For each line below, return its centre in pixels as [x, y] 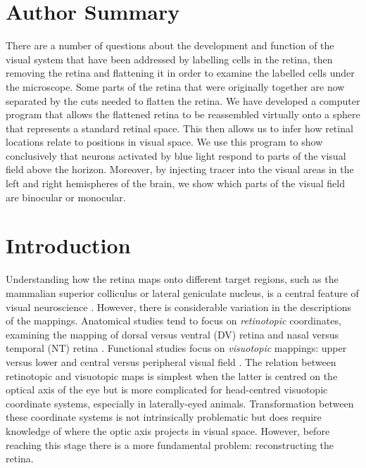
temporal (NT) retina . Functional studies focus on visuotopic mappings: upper [176, 348]
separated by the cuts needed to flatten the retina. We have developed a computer [183, 100]
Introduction [68, 245]
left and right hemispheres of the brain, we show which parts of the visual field [175, 183]
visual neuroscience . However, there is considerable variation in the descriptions [179, 306]
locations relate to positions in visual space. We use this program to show [164, 142]
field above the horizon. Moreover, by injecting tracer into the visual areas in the [180, 169]
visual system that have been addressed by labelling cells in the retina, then [169, 59]
